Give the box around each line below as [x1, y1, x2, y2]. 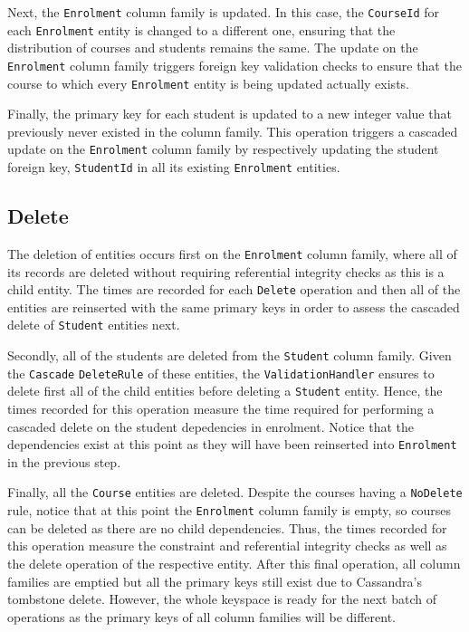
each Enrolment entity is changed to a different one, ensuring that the [7, 20, 396, 39]
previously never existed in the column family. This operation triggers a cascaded [7, 121, 458, 140]
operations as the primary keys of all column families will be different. [7, 607, 397, 626]
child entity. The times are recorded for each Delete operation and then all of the [7, 280, 461, 299]
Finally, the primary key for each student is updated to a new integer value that [7, 104, 452, 123]
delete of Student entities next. [7, 315, 180, 334]
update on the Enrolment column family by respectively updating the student [7, 139, 439, 158]
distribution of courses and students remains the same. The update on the [7, 38, 418, 57]
